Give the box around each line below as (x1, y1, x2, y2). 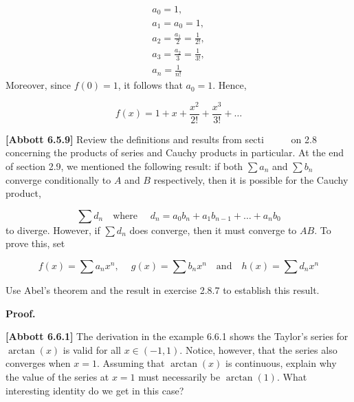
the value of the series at (5, 369, 109, 383)
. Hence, (212, 78, 247, 92)
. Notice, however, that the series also (179, 342, 338, 357)
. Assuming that (96, 356, 165, 370)
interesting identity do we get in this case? (5, 383, 184, 397)
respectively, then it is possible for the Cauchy (153, 172, 349, 187)
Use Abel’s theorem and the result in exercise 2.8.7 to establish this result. (5, 282, 320, 297)
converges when (5, 356, 71, 370)
